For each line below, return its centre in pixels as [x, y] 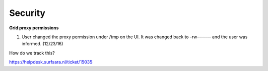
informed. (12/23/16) [42, 44]
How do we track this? [32, 53]
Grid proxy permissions [34, 28]
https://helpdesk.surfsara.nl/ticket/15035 [51, 62]
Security [27, 13]
